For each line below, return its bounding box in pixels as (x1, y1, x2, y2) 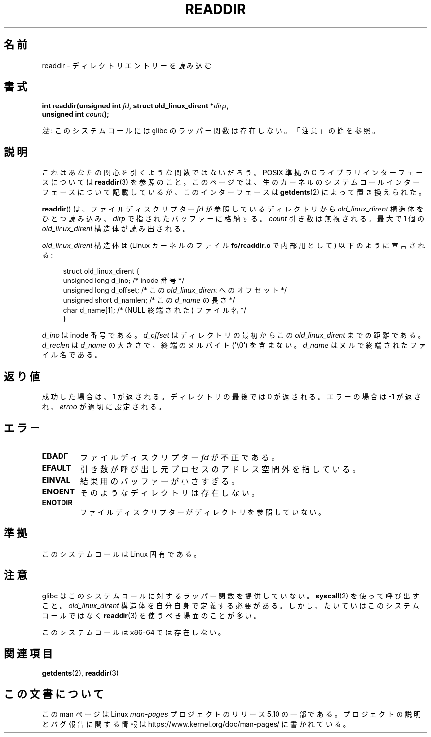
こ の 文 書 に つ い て (4, 687, 104, 700)
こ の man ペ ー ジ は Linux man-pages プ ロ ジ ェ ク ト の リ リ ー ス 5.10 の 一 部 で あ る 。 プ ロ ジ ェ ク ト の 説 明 (42, 710, 421, 719)
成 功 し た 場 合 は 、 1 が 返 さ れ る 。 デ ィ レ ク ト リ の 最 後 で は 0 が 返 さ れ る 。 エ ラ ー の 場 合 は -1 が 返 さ (42, 392, 421, 401)
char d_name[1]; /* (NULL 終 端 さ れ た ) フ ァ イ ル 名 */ (63, 306, 246, 315)
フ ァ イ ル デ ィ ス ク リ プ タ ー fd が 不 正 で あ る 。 (80, 452, 279, 462)
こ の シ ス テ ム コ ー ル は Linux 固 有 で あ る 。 (42, 549, 201, 558)
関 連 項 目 (4, 647, 53, 660)
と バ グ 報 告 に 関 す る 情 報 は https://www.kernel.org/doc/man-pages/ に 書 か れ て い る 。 (42, 720, 350, 729)
